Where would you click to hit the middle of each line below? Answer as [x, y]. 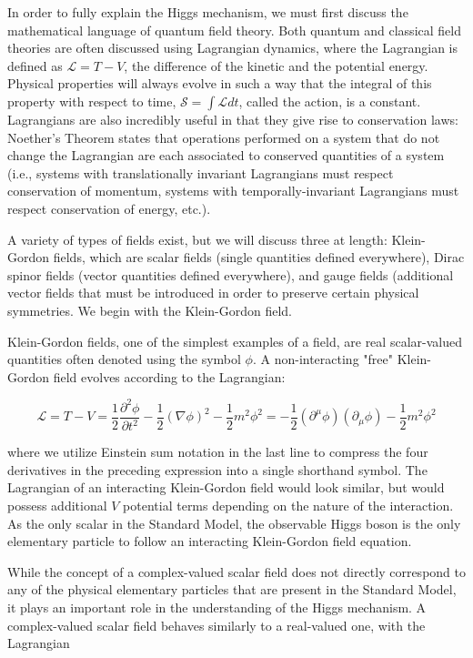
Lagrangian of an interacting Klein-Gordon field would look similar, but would [226, 487]
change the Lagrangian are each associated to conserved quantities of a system [226, 155]
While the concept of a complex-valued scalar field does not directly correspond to [236, 571]
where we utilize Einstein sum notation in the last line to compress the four [218, 452]
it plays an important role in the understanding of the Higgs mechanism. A [217, 607]
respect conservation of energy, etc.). [109, 208]
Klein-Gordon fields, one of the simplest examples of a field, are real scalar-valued [235, 341]
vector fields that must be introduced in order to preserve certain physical [213, 293]
